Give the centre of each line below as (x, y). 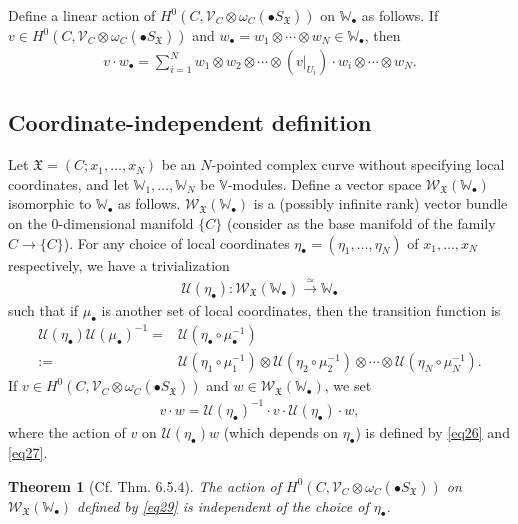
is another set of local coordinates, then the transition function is (301, 310)
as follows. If (400, 15)
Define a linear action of (82, 15)
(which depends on (281, 431)
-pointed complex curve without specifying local (358, 164)
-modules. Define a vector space (324, 183)
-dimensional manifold (126, 223)
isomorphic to (50, 203)
